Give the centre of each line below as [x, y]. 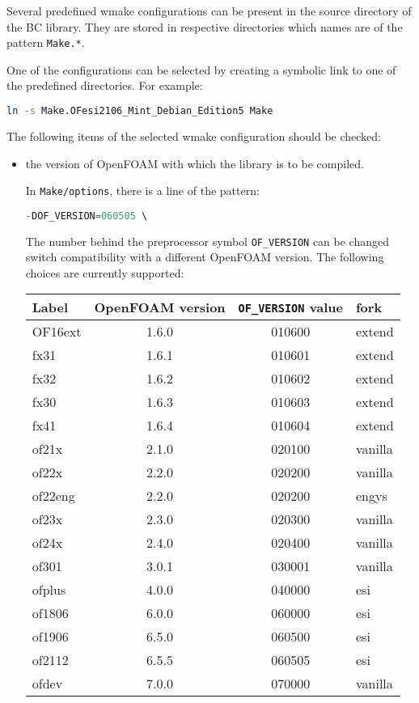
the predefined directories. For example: [105, 85]
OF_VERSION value [290, 307]
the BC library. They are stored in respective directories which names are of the [205, 26]
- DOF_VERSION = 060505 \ [87, 216]
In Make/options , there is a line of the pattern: [142, 191]
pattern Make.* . [46, 42]
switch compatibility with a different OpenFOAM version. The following [205, 257]
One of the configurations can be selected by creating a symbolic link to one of [201, 69]
